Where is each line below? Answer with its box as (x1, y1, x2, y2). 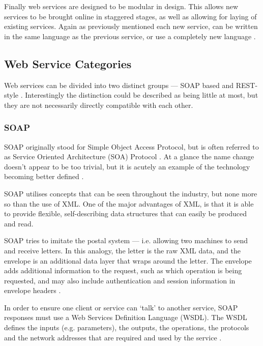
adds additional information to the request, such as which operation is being (4, 265, 242, 276)
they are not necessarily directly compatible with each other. (4, 99, 193, 110)
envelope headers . (4, 285, 61, 296)
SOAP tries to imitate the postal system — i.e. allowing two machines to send (4, 235, 248, 246)
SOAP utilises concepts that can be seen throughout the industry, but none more (4, 188, 257, 198)
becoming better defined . (4, 171, 84, 182)
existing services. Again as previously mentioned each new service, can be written (4, 21, 258, 32)
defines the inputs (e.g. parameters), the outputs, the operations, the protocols (4, 322, 249, 333)
